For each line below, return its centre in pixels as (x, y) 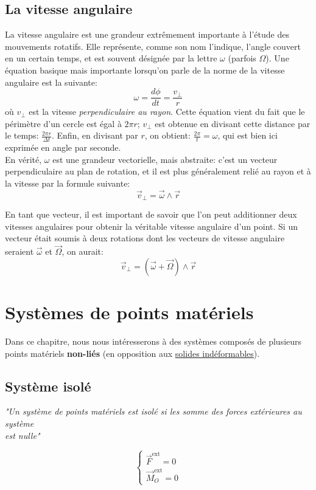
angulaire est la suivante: (51, 82)
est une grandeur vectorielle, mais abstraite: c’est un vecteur (165, 159)
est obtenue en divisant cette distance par (233, 123)
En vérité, (23, 159)
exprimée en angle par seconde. (63, 147)
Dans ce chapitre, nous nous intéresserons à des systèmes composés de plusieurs (153, 341)
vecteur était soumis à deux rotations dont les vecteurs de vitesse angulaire (145, 238)
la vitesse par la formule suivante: (68, 183)
